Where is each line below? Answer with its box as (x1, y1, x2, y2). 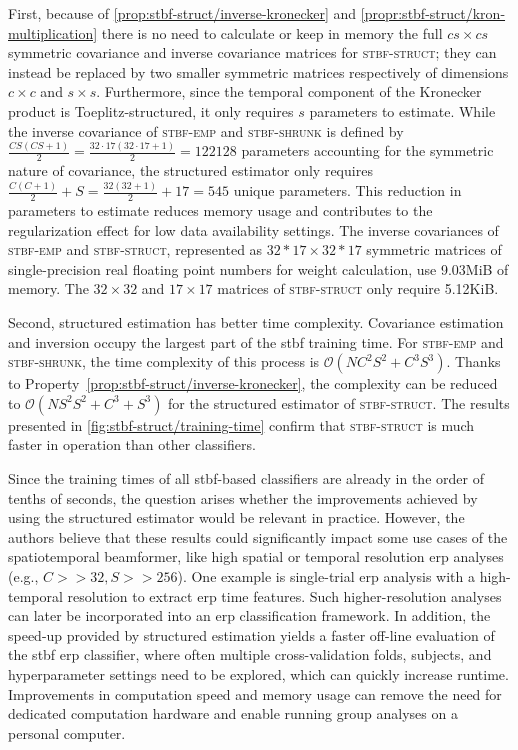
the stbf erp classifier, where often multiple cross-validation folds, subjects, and (8, 644, 492, 665)
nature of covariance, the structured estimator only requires (8, 160, 373, 181)
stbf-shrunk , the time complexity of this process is (8, 351, 320, 372)
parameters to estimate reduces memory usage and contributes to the (8, 200, 433, 221)
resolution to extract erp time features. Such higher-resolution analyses (67, 585, 502, 606)
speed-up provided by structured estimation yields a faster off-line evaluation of (8, 624, 495, 645)
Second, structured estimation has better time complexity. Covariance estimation (8, 312, 504, 332)
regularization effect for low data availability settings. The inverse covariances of (8, 219, 499, 240)
